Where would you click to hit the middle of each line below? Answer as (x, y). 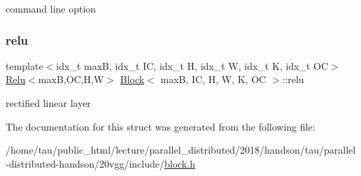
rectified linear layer (48, 103)
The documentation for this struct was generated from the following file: (161, 126)
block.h (179, 163)
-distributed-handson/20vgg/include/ (85, 163)
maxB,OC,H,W (71, 79)
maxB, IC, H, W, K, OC (213, 79)
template (24, 65)
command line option (51, 8)
